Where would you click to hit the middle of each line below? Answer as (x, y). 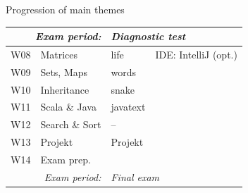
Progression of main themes (65, 9)
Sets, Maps (64, 71)
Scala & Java (68, 107)
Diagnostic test (148, 36)
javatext (128, 107)
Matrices (59, 54)
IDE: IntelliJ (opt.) (196, 54)
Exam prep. (66, 159)
